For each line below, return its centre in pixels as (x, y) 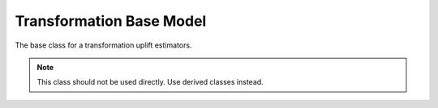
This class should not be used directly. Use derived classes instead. (150, 82)
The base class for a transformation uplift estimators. (103, 45)
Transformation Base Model (111, 21)
